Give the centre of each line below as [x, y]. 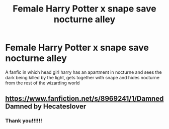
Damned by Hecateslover [46, 107]
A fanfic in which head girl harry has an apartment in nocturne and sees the [83, 72]
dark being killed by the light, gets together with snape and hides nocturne [82, 77]
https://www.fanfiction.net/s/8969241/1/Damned [84, 99]
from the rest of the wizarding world [43, 83]
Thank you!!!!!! [24, 121]
